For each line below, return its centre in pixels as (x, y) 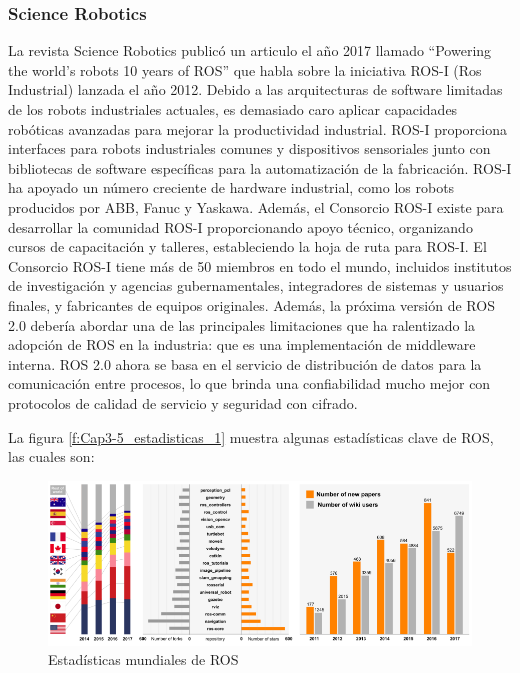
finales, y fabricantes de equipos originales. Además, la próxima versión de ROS (251, 304)
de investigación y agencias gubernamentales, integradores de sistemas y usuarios (256, 285)
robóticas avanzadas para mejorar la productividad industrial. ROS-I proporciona (257, 128)
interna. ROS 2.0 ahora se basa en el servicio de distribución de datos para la (245, 363)
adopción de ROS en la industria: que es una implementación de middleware (242, 344)
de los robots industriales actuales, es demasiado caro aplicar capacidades (233, 109)
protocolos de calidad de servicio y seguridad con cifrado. (183, 402)
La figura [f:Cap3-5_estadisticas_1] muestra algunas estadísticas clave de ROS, (251, 436)
